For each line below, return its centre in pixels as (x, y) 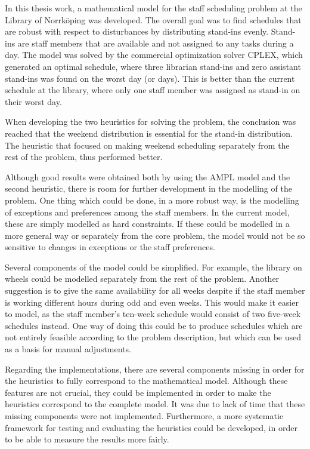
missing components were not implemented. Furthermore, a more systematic (144, 416)
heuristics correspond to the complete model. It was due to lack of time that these (155, 404)
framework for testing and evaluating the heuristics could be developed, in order (151, 427)
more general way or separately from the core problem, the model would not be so (155, 235)
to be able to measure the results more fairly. (87, 439)
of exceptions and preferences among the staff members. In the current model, (147, 212)
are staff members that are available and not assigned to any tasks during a (156, 43)
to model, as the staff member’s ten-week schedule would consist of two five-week (153, 314)
